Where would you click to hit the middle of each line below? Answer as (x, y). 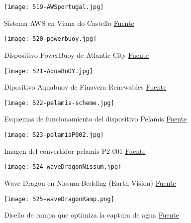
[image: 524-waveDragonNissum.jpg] (63, 167)
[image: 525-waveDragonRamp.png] (59, 199)
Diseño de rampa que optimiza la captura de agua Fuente (92, 215)
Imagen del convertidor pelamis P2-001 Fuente (75, 151)
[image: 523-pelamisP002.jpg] (54, 135)
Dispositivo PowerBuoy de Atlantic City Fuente (77, 55)
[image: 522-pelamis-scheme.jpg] (59, 103)
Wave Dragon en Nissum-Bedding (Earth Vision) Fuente (90, 182)
